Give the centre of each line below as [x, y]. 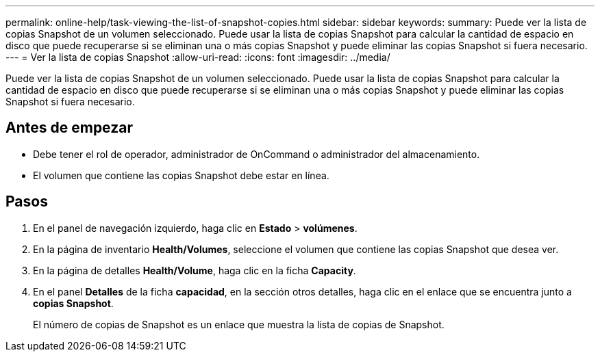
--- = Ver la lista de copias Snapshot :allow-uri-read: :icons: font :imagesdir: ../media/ [198, 57]
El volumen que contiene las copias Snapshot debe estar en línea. [181, 175]
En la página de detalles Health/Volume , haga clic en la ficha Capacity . [195, 270]
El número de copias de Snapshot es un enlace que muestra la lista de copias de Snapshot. [239, 324]
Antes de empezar [69, 128]
